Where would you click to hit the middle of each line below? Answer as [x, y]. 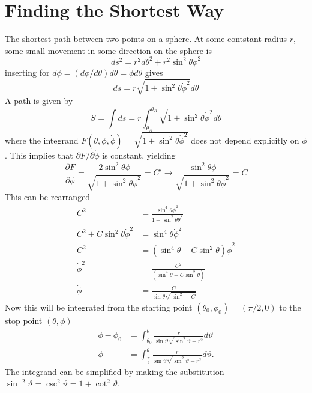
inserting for [27, 72]
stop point [24, 321]
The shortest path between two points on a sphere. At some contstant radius [146, 39]
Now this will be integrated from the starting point [99, 307]
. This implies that [39, 155]
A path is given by [39, 100]
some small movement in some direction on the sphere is [108, 50]
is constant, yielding [139, 155]
